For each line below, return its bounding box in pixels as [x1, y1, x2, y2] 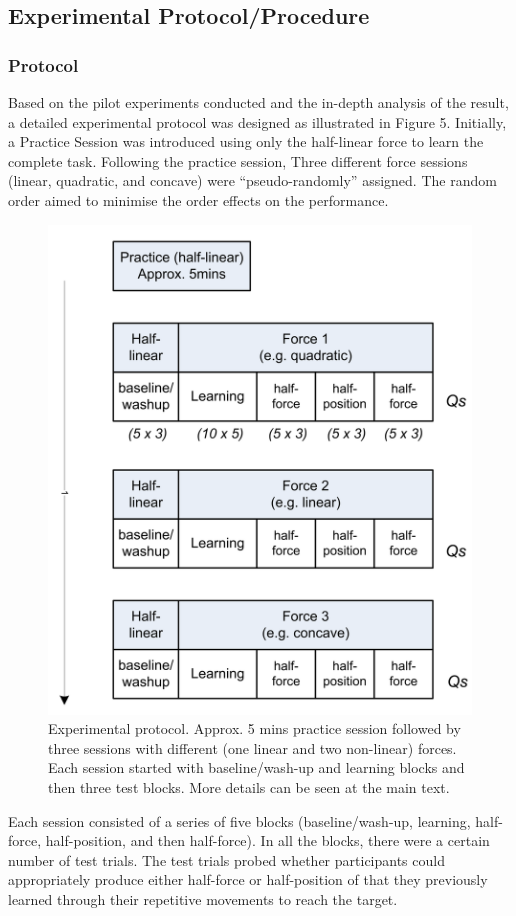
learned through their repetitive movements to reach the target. [8, 888, 398, 909]
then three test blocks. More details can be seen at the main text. [48, 776, 450, 797]
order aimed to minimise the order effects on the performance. [8, 189, 389, 210]
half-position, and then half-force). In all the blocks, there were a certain [45, 830, 490, 851]
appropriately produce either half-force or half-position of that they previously [8, 869, 488, 890]
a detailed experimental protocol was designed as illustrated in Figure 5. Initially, [8, 111, 507, 132]
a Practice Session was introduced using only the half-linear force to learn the [8, 131, 484, 152]
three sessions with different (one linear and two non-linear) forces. [48, 737, 457, 758]
